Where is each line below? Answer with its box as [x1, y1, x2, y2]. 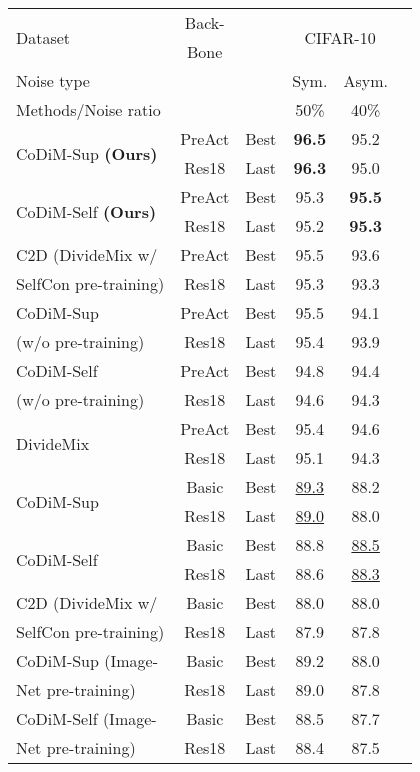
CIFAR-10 [304, 25, 376, 49]
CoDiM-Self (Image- [16, 707, 157, 730]
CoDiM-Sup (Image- [16, 649, 159, 672]
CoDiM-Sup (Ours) [16, 141, 158, 165]
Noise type [16, 69, 90, 92]
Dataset [16, 25, 71, 49]
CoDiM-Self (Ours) [16, 199, 157, 223]
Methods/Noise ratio [16, 98, 161, 121]
